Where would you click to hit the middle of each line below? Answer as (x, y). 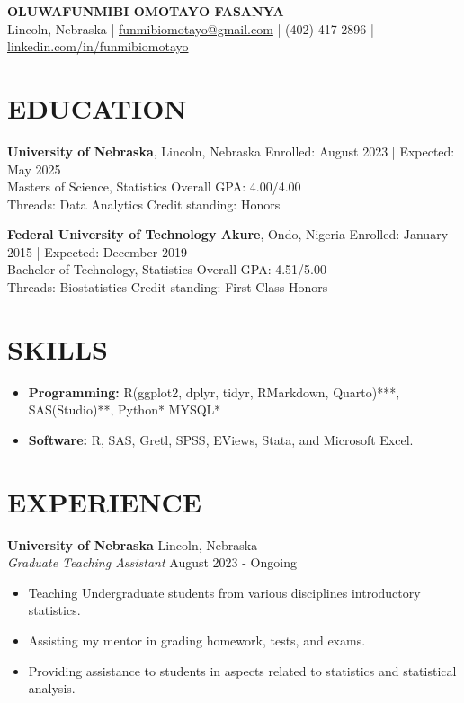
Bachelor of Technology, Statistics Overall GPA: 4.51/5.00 (167, 269)
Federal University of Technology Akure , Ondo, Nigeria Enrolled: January (228, 234)
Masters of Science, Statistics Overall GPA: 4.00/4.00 (154, 187)
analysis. (52, 688)
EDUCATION (97, 107)
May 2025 (34, 169)
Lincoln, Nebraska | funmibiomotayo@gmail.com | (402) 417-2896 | (191, 28)
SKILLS (58, 348)
